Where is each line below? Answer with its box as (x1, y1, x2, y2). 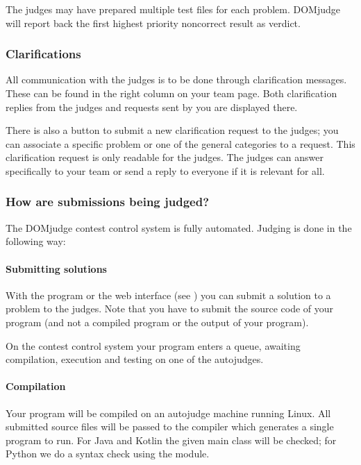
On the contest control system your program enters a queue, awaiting (6, 338, 301, 353)
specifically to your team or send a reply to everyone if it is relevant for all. (6, 163, 325, 178)
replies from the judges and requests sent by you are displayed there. (6, 99, 298, 114)
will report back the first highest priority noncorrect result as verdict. (6, 15, 301, 30)
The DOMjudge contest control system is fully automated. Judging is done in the (6, 220, 352, 235)
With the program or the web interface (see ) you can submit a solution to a (6, 287, 331, 302)
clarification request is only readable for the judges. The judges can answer (6, 150, 324, 164)
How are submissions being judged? (6, 193, 210, 210)
